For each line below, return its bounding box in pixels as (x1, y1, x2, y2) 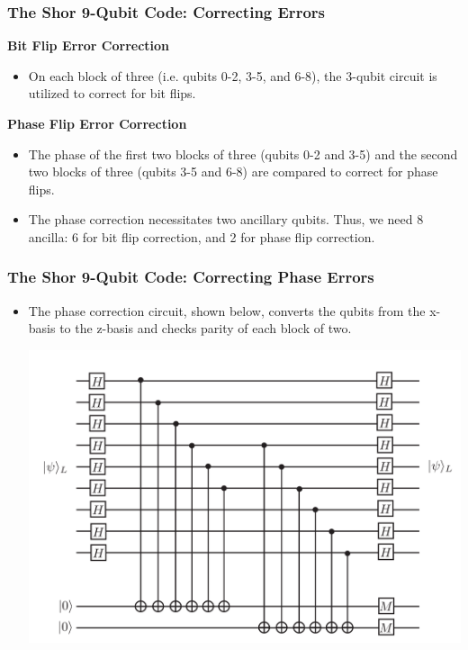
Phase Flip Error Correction (7, 114, 187, 132)
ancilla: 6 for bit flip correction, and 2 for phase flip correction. (28, 227, 375, 246)
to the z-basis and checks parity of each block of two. (59, 319, 352, 338)
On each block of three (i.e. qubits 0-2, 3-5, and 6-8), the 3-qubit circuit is (28, 66, 437, 85)
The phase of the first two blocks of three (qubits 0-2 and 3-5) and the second (28, 144, 458, 163)
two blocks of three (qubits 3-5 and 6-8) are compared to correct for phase (28, 162, 438, 181)
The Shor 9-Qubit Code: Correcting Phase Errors (7, 266, 374, 288)
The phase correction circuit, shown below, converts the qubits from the (28, 301, 426, 320)
